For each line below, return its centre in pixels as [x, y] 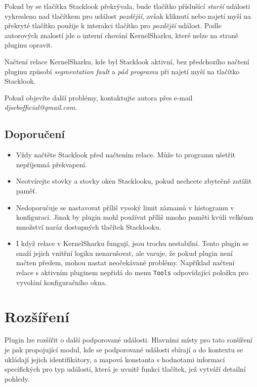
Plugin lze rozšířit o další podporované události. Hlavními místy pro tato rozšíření [128, 340]
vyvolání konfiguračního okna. [62, 282]
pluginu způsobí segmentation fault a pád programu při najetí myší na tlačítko [122, 71]
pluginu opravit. [29, 45]
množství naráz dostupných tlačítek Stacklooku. [88, 226]
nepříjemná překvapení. [52, 164]
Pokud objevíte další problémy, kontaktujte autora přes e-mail [99, 97]
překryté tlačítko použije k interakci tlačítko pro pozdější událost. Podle [113, 25]
